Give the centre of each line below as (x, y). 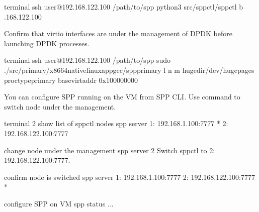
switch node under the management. (60, 106)
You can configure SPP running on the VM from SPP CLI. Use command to (122, 97)
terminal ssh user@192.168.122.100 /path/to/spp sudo (88, 60)
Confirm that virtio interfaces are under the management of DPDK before (118, 33)
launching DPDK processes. (47, 43)
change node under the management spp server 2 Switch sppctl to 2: (110, 150)
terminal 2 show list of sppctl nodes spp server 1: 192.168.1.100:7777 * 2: (116, 123)
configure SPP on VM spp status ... (59, 203)
